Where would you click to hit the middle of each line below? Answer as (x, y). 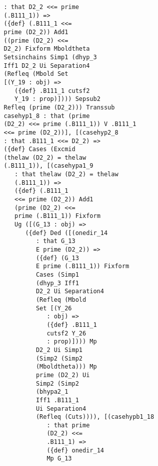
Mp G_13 (59, 459)
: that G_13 (55, 241)
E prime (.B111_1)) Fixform (82, 266)
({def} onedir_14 (75, 450)
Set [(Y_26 (54, 308)
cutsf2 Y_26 (66, 333)
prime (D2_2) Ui (63, 375)
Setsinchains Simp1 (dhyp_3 (50, 57)
